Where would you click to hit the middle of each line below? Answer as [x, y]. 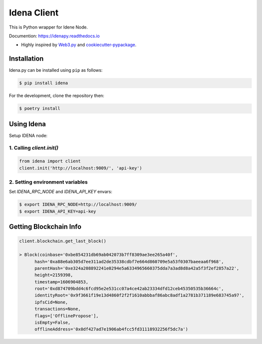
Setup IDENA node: [28, 135]
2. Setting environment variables [48, 182]
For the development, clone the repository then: [57, 96]
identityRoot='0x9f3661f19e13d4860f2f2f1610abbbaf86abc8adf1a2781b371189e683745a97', [139, 295]
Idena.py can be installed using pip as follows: [56, 70]
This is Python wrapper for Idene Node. [49, 27]
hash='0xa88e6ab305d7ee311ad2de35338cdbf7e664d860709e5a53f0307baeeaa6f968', [129, 261]
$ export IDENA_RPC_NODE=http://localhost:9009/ [78, 204]
